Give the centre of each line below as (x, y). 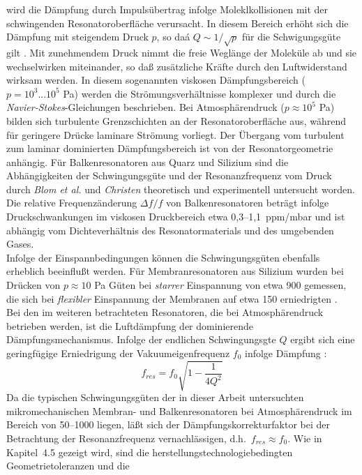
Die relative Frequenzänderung (72, 203)
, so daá (173, 37)
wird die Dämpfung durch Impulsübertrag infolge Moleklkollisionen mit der (167, 9)
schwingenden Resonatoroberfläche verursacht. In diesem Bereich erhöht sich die (178, 23)
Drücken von (33, 285)
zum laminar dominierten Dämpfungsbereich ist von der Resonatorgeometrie (170, 148)
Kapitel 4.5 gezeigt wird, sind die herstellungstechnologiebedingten (150, 452)
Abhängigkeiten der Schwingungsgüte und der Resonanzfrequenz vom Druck (169, 175)
